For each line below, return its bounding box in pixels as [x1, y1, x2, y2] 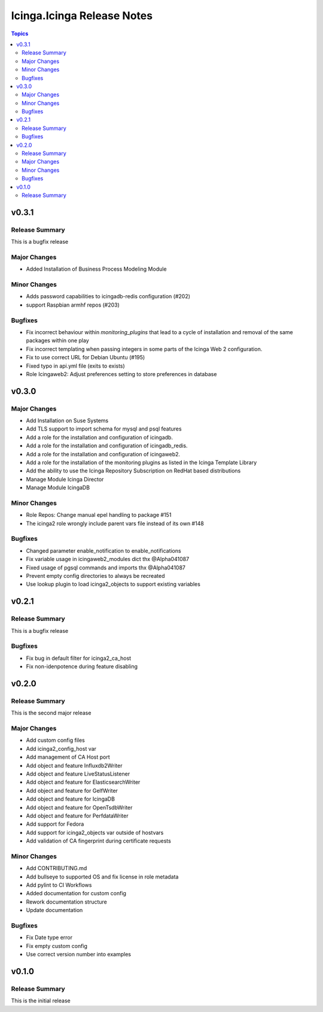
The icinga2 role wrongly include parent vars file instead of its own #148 [26, 520, 205, 527]
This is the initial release [11, 997, 71, 1004]
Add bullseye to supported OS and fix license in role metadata [26, 873, 179, 880]
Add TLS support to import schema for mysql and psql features [26, 425, 182, 432]
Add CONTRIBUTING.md [26, 865, 87, 872]
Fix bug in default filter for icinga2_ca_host [26, 655, 132, 662]
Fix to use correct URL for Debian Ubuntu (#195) [26, 354, 145, 361]
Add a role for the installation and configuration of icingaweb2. [26, 450, 181, 457]
